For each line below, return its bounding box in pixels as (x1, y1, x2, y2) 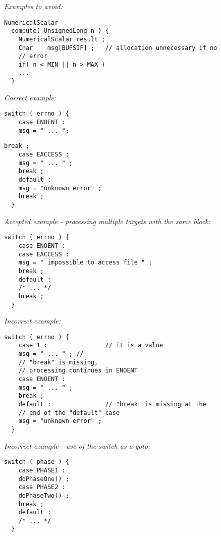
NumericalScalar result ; (18, 35, 105, 43)
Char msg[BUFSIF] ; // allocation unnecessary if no (18, 44, 217, 51)
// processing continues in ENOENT (18, 367, 138, 374)
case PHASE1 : (18, 466, 66, 474)
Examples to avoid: (4, 1, 63, 11)
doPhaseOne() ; (18, 475, 69, 483)
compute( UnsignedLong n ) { (11, 27, 109, 35)
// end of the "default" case (18, 409, 120, 416)
